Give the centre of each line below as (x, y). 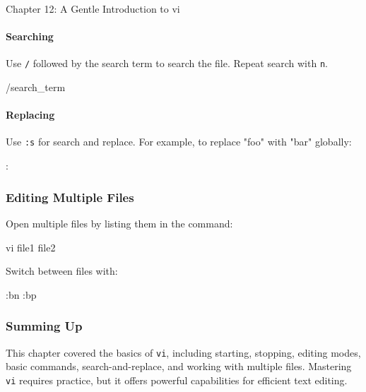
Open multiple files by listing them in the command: (119, 223)
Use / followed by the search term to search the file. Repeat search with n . (167, 63)
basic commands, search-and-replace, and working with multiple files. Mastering (179, 366)
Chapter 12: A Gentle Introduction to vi (93, 8)
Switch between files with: (62, 271)
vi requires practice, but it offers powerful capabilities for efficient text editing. (177, 380)
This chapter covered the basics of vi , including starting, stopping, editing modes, (183, 352)
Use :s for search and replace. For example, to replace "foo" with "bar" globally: (179, 142)
